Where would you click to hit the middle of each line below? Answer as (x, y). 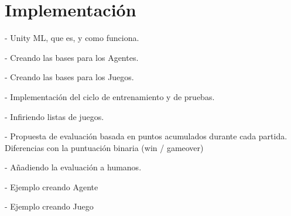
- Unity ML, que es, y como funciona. (72, 38)
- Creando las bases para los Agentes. (72, 57)
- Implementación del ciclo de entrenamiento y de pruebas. (110, 96)
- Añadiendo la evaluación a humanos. (73, 167)
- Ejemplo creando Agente (52, 186)
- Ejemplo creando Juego (49, 206)
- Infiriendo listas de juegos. (54, 116)
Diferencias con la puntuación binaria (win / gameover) (104, 147)
